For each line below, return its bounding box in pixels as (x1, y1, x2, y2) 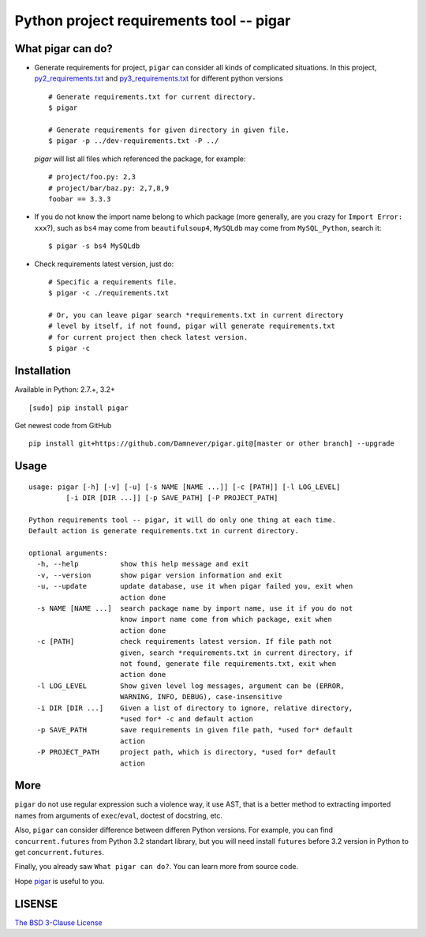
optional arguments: (28, 549, 108, 558)
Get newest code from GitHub (14, 420, 112, 430)
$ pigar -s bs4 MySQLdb (48, 242, 140, 250)
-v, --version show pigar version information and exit (36, 570, 283, 580)
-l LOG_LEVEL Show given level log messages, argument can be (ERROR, (36, 681, 345, 691)
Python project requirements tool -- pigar (14, 12, 291, 29)
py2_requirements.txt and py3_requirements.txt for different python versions (34, 73, 283, 83)
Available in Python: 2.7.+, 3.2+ (14, 385, 116, 394)
